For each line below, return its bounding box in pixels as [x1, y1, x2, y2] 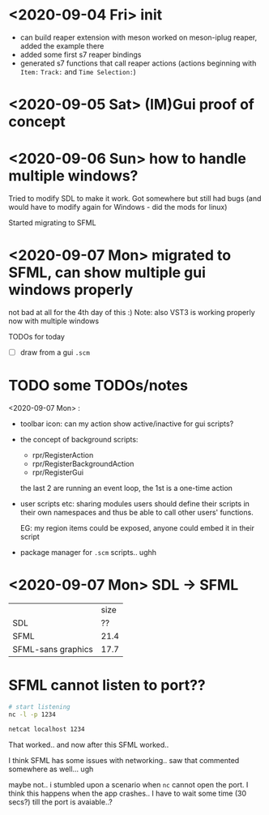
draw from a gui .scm [19, 348, 91, 357]
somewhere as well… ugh [8, 764, 94, 774]
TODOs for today [8, 332, 65, 341]
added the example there [19, 41, 105, 50]
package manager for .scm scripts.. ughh [19, 548, 156, 557]
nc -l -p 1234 [8, 710, 57, 719]
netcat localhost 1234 [8, 725, 85, 733]
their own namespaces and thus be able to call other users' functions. [19, 508, 254, 517]
